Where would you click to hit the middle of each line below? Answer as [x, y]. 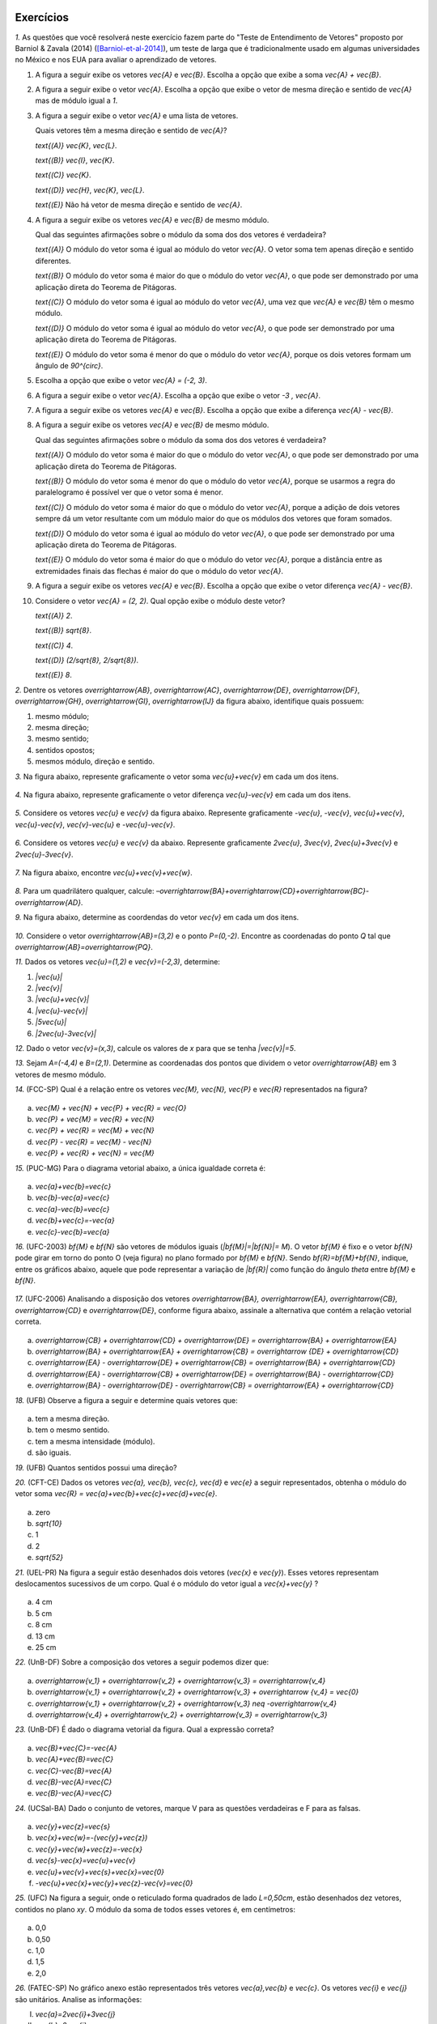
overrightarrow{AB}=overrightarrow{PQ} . [84, 946]
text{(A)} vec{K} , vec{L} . [76, 145]
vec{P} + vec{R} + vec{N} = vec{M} [95, 1153]
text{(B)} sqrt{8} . [64, 631]
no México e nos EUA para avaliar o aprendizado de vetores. [116, 60]
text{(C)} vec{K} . [64, 175]
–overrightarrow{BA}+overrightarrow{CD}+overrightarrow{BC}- [263, 891]
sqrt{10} [49, 1524]
